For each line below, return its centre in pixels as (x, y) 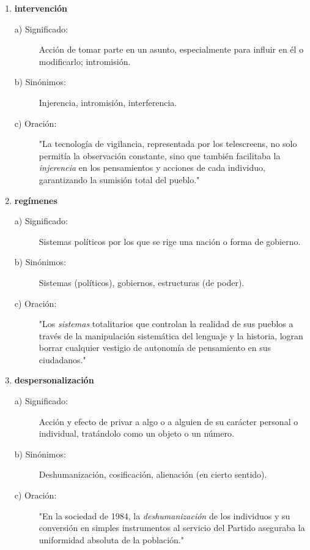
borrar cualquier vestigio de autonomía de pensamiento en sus (155, 348)
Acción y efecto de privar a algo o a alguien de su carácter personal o (168, 421)
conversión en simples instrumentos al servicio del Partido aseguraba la (172, 528)
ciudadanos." (62, 359)
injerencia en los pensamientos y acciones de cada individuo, (152, 168)
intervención (41, 8)
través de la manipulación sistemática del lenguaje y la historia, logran (171, 335)
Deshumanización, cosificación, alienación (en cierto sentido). (153, 474)
